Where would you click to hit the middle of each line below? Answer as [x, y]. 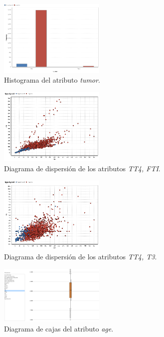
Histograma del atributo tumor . [52, 80]
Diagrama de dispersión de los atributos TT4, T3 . [81, 257]
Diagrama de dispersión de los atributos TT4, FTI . [82, 168]
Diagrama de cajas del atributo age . [59, 328]
